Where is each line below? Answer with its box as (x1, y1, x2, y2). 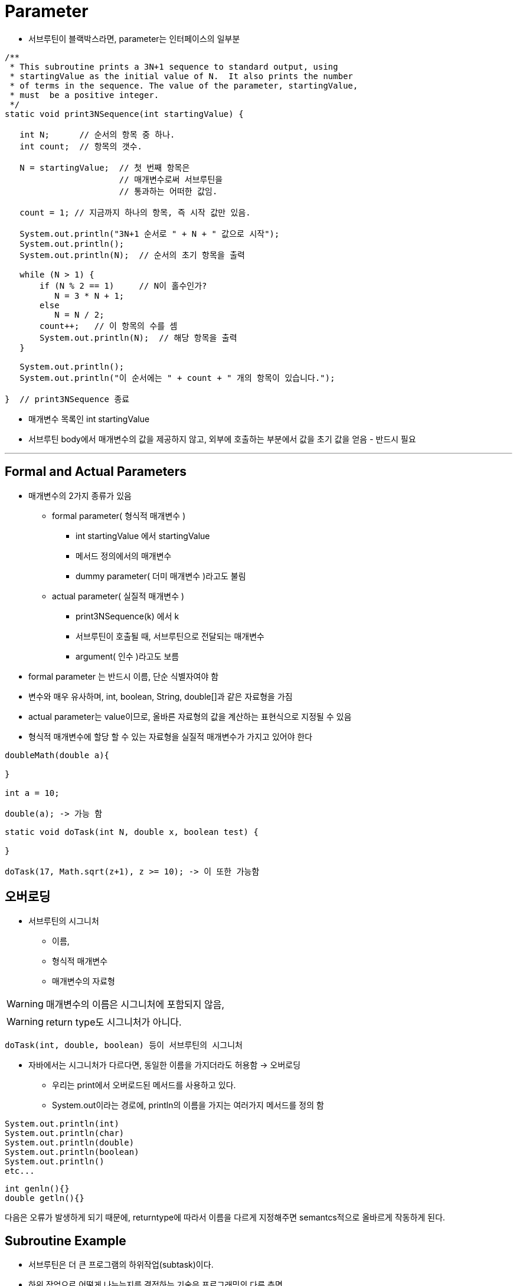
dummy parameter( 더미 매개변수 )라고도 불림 (76, 570, 246, 581)
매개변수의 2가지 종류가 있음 (28, 490, 132, 501)
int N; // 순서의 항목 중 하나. (19, 129, 175, 139)
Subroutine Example (5, 1233, 126, 1248)
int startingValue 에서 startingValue (76, 530, 210, 541)
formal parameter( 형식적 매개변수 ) (52, 510, 186, 521)
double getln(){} (5, 1193, 84, 1203)
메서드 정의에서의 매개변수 (76, 550, 172, 561)
